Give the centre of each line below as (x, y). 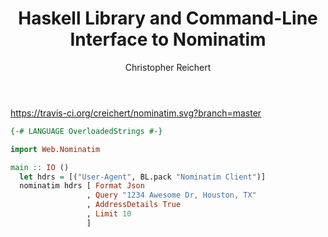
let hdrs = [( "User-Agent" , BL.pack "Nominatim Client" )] (143, 177)
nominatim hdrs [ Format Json (82, 186)
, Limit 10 (109, 214)
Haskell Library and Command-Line (168, 18)
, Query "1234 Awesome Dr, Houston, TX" (171, 195)
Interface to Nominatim (168, 39)
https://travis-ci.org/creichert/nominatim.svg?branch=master (136, 113)
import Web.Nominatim (55, 149)
